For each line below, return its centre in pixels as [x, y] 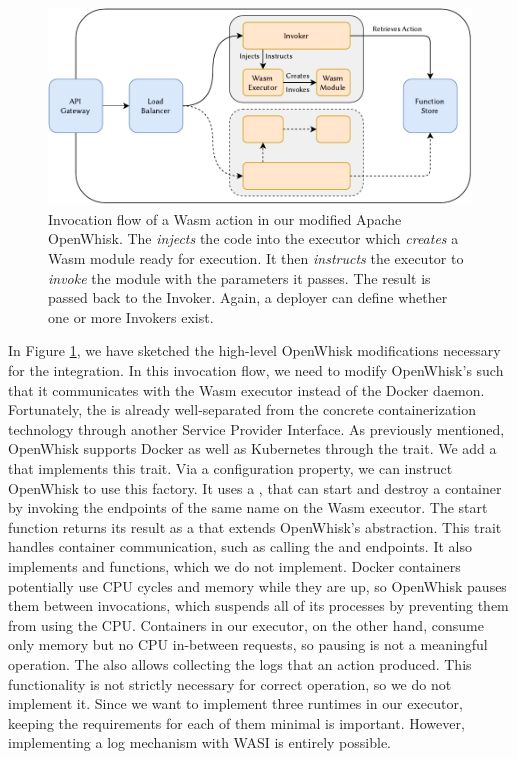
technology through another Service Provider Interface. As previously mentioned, [256, 428]
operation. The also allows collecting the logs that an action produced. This [240, 663]
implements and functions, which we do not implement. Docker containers [234, 565]
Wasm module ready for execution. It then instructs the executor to [256, 258]
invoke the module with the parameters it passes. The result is [239, 277]
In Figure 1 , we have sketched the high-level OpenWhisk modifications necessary [254, 350]
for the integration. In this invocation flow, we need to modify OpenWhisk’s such [256, 370]
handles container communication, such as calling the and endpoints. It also [240, 546]
